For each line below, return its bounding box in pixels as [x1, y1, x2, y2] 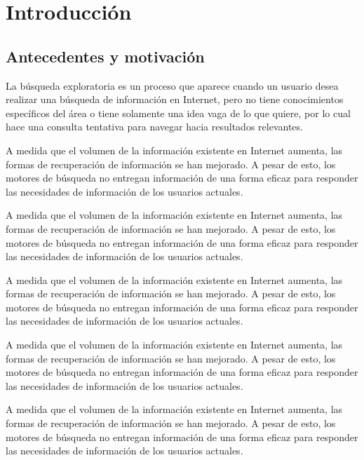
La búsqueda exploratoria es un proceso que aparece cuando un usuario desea [6, 78, 339, 93]
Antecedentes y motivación [6, 45, 205, 67]
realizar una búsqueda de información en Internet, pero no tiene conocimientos [6, 92, 344, 107]
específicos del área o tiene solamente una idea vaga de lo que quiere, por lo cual [6, 105, 351, 120]
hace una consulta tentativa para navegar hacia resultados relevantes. [6, 119, 303, 134]
